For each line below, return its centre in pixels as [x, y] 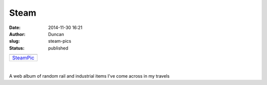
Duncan [56, 34]
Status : [17, 48]
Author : [17, 34]
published [58, 48]
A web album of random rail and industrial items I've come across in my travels [89, 76]
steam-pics [60, 41]
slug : [14, 41]
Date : [15, 28]
